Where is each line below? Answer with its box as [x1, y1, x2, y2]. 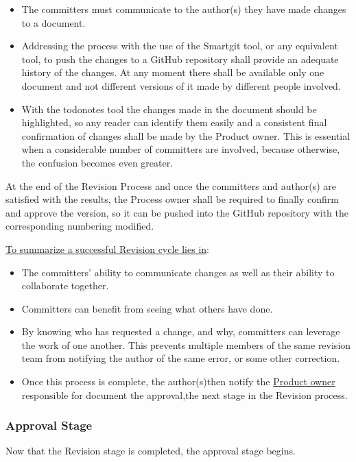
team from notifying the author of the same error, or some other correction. [21, 351, 340, 365]
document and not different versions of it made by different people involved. [21, 78, 341, 93]
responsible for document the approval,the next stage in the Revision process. [21, 387, 348, 402]
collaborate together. [21, 278, 109, 293]
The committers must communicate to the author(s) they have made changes [21, 2, 346, 16]
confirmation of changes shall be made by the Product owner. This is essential [21, 128, 351, 143]
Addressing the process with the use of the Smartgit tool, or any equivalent [21, 38, 338, 53]
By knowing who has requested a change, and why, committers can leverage [21, 324, 340, 339]
